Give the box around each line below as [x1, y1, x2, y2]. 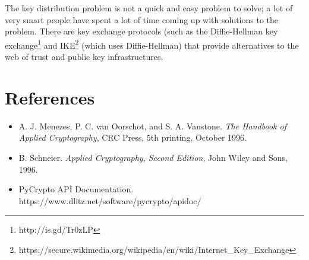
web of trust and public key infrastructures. [5, 50, 163, 63]
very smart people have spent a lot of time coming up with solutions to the [5, 13, 279, 26]
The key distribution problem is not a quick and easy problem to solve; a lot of [5, 2, 293, 14]
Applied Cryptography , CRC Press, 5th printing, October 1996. [18, 131, 247, 144]
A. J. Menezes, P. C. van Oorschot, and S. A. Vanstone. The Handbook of [18, 119, 286, 132]
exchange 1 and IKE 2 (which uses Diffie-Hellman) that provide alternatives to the [5, 37, 299, 51]
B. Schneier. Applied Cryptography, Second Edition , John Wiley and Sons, [18, 151, 288, 163]
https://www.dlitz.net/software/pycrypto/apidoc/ [18, 194, 201, 207]
